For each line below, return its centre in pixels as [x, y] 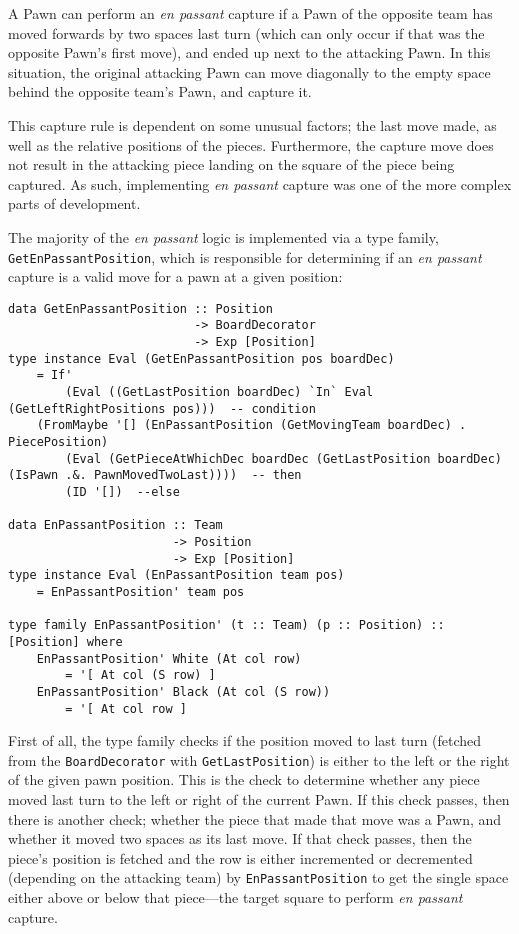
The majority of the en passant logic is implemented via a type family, [223, 236]
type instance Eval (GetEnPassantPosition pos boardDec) [201, 358]
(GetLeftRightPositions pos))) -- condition [162, 408]
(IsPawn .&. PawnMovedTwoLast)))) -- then [155, 475]
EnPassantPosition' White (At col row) [169, 658]
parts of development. [74, 203]
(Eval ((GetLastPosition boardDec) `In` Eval [219, 392]
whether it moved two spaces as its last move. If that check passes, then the [240, 838]
